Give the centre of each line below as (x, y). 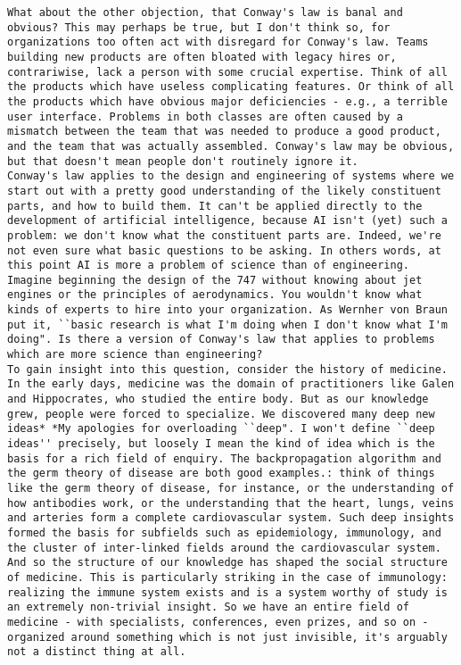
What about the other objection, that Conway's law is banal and (205, 12)
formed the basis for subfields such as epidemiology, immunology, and (224, 532)
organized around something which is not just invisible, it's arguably (227, 637)
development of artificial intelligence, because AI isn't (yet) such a (227, 221)
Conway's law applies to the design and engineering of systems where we (231, 176)
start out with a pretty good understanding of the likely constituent (224, 191)
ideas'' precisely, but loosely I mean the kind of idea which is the (221, 444)
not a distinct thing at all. (97, 652)
